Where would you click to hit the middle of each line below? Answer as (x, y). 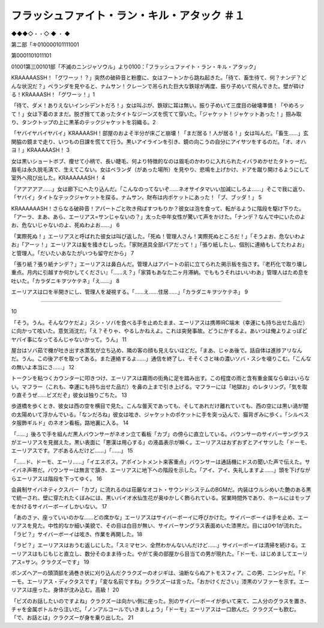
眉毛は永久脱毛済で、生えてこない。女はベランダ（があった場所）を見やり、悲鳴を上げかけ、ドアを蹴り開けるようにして (160, 170)
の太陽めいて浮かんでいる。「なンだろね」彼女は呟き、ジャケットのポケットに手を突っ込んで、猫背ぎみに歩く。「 (149, 414)
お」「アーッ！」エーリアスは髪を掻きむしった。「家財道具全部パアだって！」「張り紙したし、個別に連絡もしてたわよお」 (159, 245)
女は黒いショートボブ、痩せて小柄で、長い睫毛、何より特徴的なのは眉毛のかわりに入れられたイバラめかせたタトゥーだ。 (160, 161)
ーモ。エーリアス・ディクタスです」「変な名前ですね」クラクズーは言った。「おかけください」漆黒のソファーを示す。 (155, 581)
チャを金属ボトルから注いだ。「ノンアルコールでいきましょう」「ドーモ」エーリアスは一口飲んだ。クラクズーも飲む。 (155, 609)
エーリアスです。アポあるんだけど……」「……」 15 (72, 451)
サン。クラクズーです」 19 (57, 562)
